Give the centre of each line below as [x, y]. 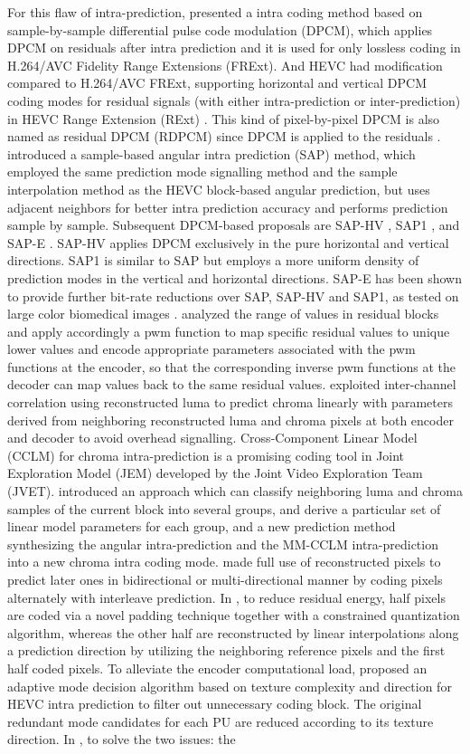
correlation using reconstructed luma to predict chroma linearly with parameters [230, 402]
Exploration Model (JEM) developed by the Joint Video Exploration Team [215, 473]
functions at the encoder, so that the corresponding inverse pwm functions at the [231, 366]
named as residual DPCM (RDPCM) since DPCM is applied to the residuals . [224, 136]
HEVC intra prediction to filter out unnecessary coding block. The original [215, 704]
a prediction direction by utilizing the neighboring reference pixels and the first [226, 650]
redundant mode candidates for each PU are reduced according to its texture [221, 721]
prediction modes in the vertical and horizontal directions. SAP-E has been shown [235, 277]
